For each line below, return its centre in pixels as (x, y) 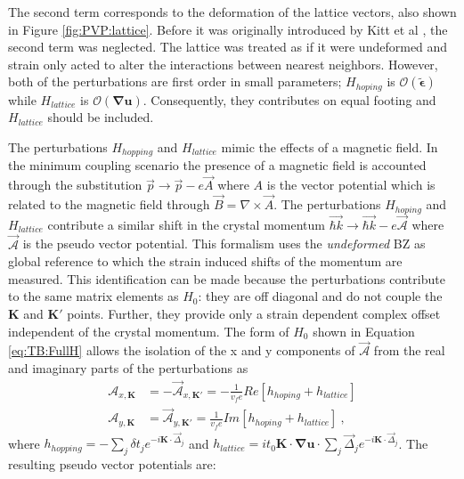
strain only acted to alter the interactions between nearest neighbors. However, (223, 64)
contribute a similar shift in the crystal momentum (186, 224)
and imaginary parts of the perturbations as (128, 367)
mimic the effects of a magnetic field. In (330, 147)
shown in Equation (364, 331)
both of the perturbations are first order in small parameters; (175, 81)
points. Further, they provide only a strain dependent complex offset (254, 313)
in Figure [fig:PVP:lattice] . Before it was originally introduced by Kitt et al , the (228, 29)
